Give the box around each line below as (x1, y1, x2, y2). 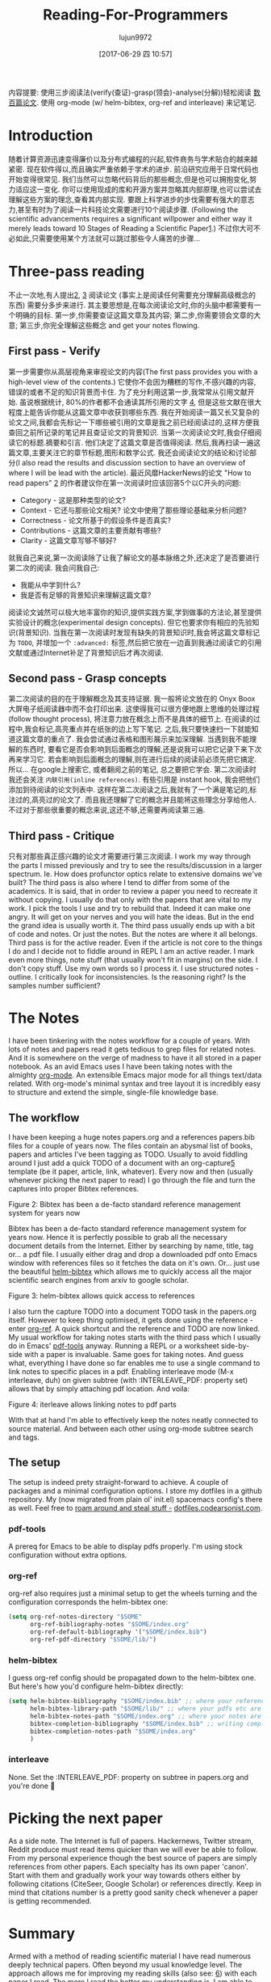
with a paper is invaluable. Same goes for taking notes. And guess (23, 1350, 244, 1359)
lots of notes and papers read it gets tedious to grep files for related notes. (8, 1044, 256, 1054)
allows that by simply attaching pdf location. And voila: (8, 1384, 190, 1394)
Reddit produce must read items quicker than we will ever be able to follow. (8, 1845, 258, 1854)
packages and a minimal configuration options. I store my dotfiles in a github (8, 1486, 262, 1495)
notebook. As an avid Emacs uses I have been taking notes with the (8, 1061, 232, 1072)
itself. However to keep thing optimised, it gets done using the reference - (8, 1315, 254, 1325)
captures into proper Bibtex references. (8, 1184, 140, 1193)
